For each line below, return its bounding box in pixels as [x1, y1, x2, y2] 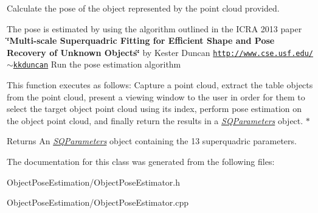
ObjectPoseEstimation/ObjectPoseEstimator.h [7, 175, 181, 188]
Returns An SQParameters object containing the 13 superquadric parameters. [7, 134, 297, 147]
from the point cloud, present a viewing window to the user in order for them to [7, 90, 305, 103]
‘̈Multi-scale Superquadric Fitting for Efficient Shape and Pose [7, 34, 275, 47]
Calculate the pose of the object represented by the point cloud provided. [7, 2, 280, 14]
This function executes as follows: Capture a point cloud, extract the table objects [7, 79, 313, 91]
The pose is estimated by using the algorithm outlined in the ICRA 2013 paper [7, 22, 302, 35]
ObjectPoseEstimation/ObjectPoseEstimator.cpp [7, 196, 189, 209]
